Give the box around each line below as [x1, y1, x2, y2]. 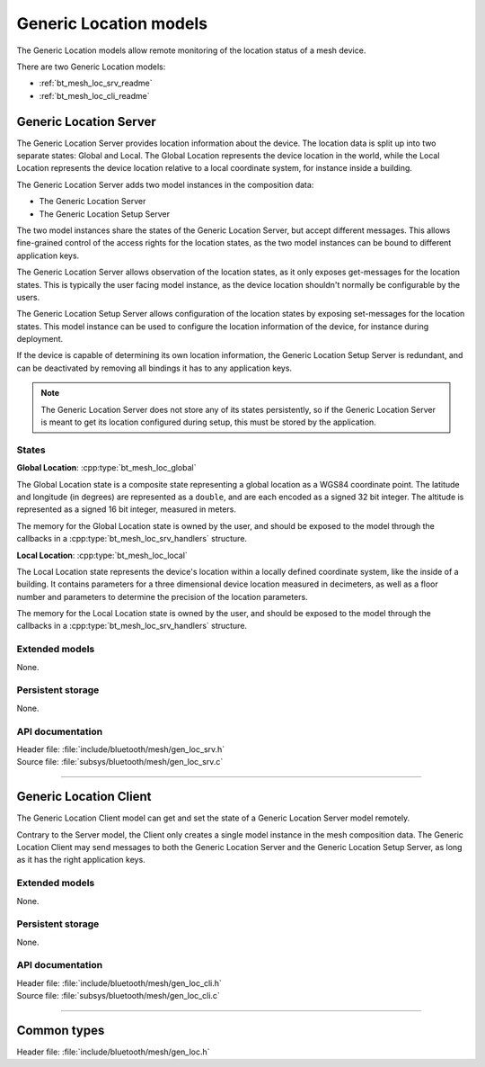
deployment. [16, 334, 63, 345]
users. [16, 291, 40, 302]
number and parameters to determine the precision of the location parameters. [16, 591, 309, 602]
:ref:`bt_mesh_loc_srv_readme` [39, 77, 153, 89]
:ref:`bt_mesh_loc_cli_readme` [39, 90, 150, 101]
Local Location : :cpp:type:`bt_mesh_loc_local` [16, 550, 188, 560]
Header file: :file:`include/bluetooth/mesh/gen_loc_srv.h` [16, 743, 225, 755]
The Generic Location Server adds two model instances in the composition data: [16, 179, 314, 190]
